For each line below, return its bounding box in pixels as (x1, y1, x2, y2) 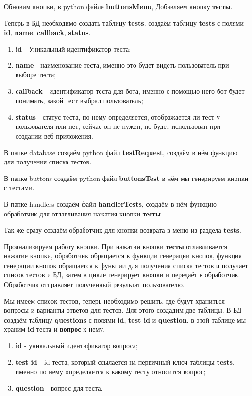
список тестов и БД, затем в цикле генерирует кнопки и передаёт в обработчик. (4, 270, 240, 280)
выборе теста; (15, 69, 56, 79)
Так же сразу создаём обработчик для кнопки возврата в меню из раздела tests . (4, 225, 241, 235)
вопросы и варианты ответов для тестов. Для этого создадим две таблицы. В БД (4, 305, 242, 315)
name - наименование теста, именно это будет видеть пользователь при (15, 60, 229, 70)
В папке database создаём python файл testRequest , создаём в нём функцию (4, 147, 238, 157)
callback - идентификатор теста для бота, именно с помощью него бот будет (15, 86, 245, 96)
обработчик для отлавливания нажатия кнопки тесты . (4, 208, 163, 218)
